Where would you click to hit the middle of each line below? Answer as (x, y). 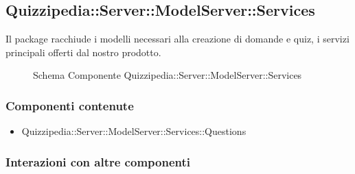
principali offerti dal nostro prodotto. (83, 52)
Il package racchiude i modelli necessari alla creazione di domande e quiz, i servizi (177, 39)
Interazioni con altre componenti (98, 161)
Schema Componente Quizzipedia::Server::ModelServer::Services (168, 75)
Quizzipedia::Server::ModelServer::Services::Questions (134, 131)
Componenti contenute (70, 105)
